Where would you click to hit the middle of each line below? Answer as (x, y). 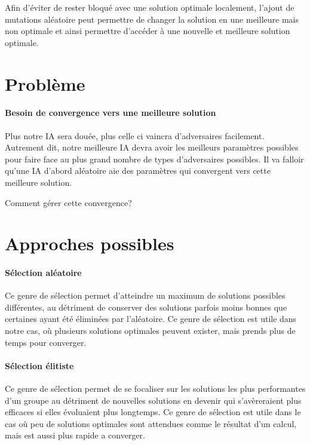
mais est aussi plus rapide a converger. (75, 435)
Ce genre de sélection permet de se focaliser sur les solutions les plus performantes (155, 389)
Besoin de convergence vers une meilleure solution (111, 113)
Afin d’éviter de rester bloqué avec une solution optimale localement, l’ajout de (150, 7)
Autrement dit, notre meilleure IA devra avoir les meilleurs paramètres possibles (152, 147)
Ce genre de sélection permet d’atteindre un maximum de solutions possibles (145, 295)
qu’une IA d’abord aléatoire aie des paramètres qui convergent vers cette (138, 171)
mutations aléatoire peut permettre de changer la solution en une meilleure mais (152, 19)
